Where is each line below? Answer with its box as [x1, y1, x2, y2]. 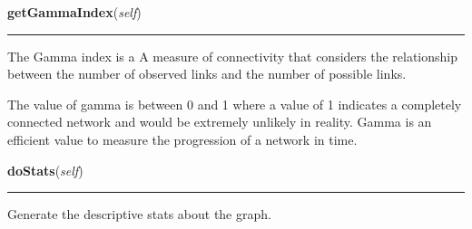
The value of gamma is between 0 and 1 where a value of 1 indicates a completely [7, 94, 462, 113]
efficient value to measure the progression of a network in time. [7, 129, 358, 148]
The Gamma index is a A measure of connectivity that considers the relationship [7, 46, 458, 65]
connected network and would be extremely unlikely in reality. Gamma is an [7, 112, 432, 131]
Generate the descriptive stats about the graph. [7, 205, 271, 224]
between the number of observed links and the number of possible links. [7, 64, 407, 83]
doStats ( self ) [7, 160, 84, 179]
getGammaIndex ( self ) [7, 3, 142, 21]
